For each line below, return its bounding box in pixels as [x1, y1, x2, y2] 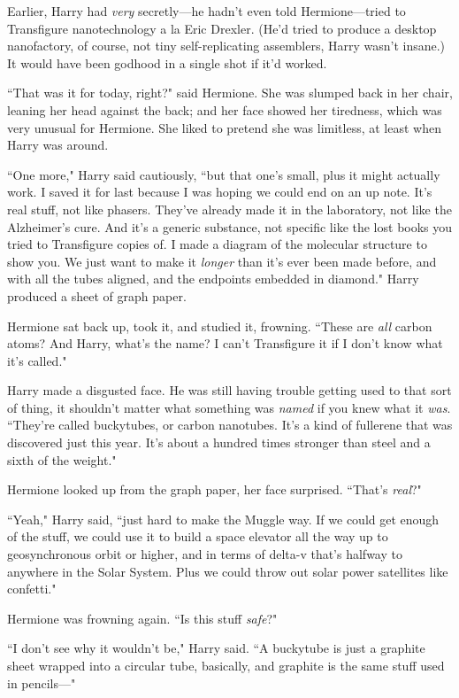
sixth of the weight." [7, 450, 117, 469]
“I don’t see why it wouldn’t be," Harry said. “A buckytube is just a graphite [7, 639, 425, 657]
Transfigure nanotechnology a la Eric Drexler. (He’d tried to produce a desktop [7, 19, 437, 37]
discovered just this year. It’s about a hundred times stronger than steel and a [7, 433, 431, 452]
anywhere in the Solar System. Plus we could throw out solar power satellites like [7, 562, 448, 580]
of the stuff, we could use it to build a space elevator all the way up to [7, 527, 388, 546]
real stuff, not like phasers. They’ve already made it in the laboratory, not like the [7, 199, 452, 218]
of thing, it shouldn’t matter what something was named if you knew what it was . [7, 398, 451, 416]
